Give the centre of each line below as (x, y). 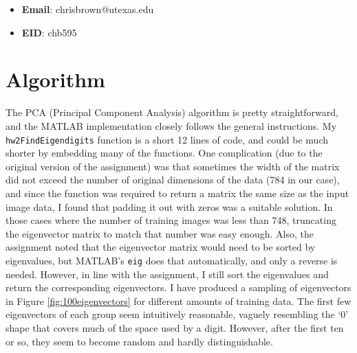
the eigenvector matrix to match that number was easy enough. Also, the (160, 233)
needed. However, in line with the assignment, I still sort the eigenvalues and (167, 274)
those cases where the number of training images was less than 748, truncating (171, 220)
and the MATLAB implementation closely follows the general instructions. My (171, 125)
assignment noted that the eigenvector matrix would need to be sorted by (161, 247)
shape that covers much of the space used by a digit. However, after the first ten (175, 327)
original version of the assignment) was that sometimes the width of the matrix (173, 166)
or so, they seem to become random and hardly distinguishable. (139, 341)
